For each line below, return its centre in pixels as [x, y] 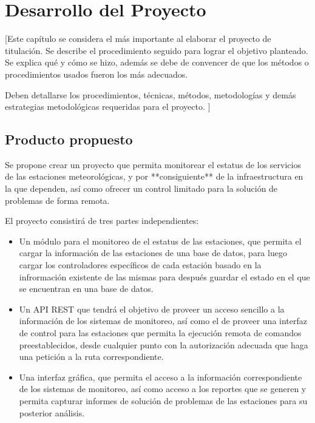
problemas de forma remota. [57, 200]
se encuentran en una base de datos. [86, 289]
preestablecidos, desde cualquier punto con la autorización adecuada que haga [164, 344]
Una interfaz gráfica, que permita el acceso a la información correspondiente [161, 377]
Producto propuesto [69, 139]
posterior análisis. [52, 412]
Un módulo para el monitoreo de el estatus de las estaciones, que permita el [160, 241]
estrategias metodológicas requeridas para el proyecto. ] [108, 107]
